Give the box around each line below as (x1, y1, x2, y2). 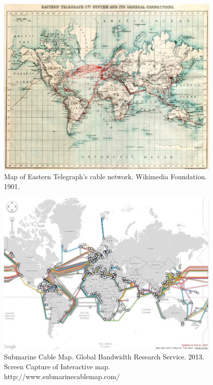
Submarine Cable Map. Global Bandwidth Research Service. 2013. (4, 352, 204, 362)
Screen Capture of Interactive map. (4, 361, 110, 371)
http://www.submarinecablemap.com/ (4, 371, 120, 381)
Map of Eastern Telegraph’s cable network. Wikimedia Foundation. (4, 171, 207, 182)
